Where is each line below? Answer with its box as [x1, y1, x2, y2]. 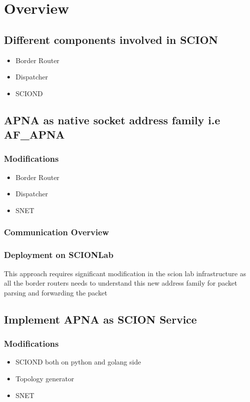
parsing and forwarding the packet [4, 287, 107, 297]
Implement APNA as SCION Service [4, 311, 197, 327]
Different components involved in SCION [4, 32, 218, 47]
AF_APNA [4, 127, 65, 142]
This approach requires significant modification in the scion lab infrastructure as [4, 268, 246, 278]
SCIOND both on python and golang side [15, 357, 141, 367]
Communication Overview [4, 226, 109, 238]
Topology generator [15, 373, 74, 383]
